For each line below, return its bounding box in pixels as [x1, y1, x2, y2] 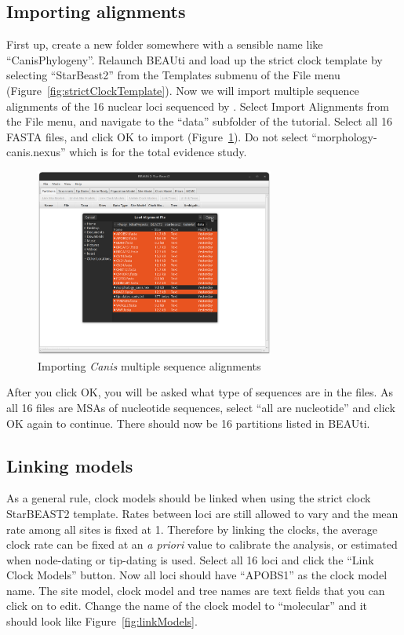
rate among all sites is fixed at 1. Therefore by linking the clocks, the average [6, 520, 377, 537]
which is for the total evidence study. [69, 144, 247, 160]
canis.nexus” [6, 144, 66, 160]
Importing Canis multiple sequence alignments [38, 357, 261, 374]
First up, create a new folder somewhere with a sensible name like [6, 36, 323, 53]
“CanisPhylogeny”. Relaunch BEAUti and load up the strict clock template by [6, 51, 383, 68]
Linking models [6, 453, 133, 477]
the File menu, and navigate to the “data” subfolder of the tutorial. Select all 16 [6, 113, 392, 130]
